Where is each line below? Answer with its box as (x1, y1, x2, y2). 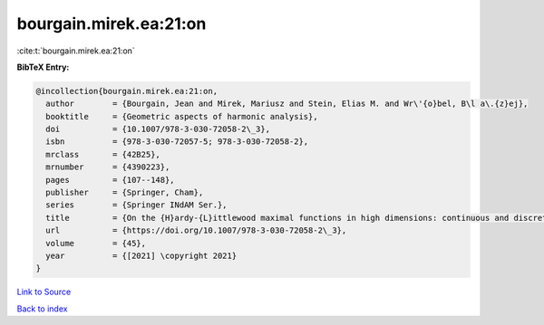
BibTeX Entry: (16, 62, 70, 72)
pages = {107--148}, (45, 175, 176, 185)
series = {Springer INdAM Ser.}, (45, 200, 228, 210)
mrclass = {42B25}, (45, 149, 160, 159)
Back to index (16, 303, 68, 314)
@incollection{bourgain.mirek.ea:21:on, (35, 86, 218, 96)
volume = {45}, (45, 238, 147, 248)
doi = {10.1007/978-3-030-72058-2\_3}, (45, 124, 271, 135)
